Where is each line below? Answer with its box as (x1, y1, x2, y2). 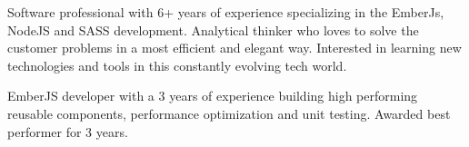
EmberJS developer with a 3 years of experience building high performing (7, 86, 418, 105)
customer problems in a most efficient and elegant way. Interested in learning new (7, 38, 462, 57)
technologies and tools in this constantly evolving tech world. (7, 55, 347, 74)
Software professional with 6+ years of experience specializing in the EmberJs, (7, 3, 444, 21)
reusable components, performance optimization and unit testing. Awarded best (7, 103, 451, 122)
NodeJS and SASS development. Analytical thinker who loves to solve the (7, 20, 419, 39)
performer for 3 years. (7, 122, 128, 141)
